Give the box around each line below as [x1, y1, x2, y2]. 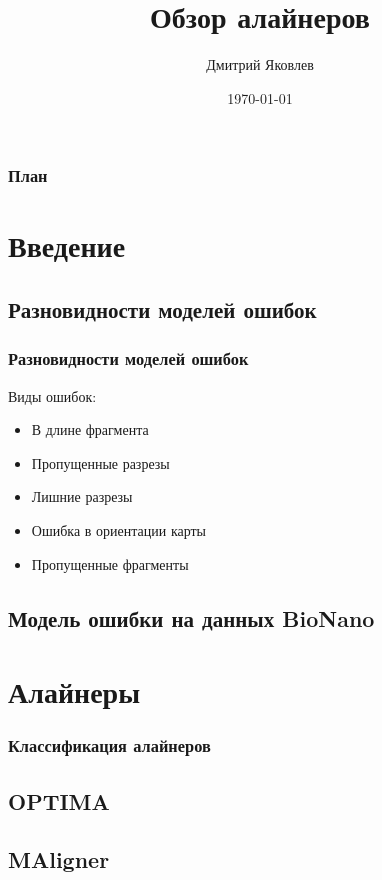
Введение [8, 225, 126, 266]
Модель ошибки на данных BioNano [8, 602, 375, 633]
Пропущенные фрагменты [31, 553, 189, 574]
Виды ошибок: [8, 385, 97, 406]
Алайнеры [8, 671, 141, 712]
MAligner [8, 844, 110, 875]
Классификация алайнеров [8, 733, 211, 758]
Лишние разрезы [31, 486, 133, 507]
